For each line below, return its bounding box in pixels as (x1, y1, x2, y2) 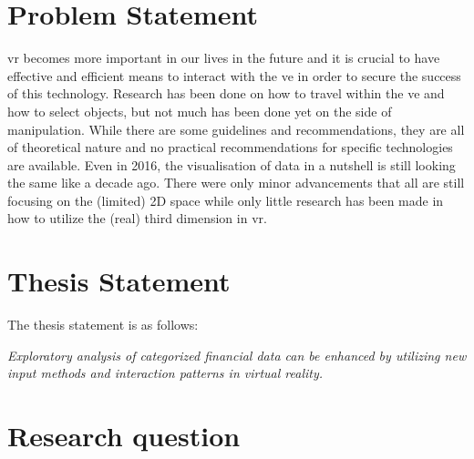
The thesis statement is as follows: (7, 315, 199, 334)
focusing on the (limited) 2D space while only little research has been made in (7, 190, 444, 209)
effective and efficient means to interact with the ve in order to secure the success (7, 66, 461, 85)
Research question (7, 417, 241, 454)
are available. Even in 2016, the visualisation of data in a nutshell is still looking (7, 155, 456, 174)
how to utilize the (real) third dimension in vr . (7, 209, 267, 228)
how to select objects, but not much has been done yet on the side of (7, 101, 392, 120)
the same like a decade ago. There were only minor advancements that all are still (7, 173, 465, 192)
